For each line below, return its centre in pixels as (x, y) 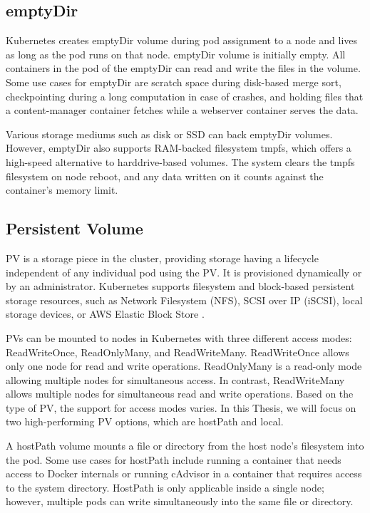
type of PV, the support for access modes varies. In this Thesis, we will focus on (181, 407)
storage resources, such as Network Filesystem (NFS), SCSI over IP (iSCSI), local (184, 300)
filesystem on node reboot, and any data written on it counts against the (165, 176)
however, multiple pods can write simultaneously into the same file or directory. (180, 501)
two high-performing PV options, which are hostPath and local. (145, 421)
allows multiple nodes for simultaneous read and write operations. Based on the (180, 394)
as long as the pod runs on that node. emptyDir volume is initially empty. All (176, 54)
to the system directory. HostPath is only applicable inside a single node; (165, 487)
